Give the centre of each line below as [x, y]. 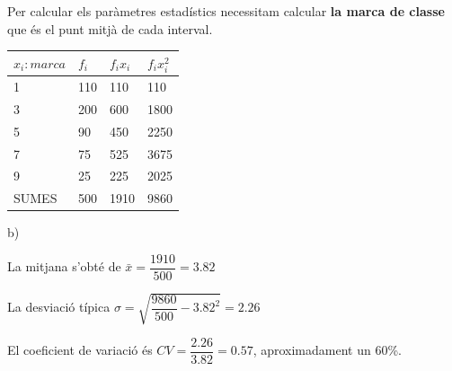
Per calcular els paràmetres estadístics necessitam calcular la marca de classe [226, 11]
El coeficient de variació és [80, 350]
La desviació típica [59, 307]
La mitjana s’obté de [64, 266]
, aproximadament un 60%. [327, 350]
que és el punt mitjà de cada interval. [110, 28]
